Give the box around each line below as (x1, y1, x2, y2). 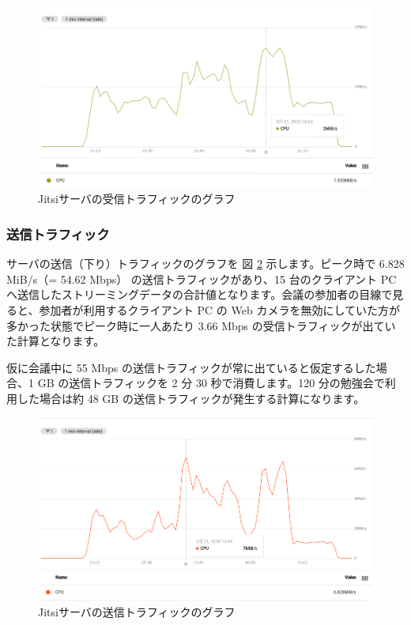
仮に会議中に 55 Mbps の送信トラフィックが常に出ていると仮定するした (6, 359, 376, 375)
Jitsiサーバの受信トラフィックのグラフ (38, 190, 236, 207)
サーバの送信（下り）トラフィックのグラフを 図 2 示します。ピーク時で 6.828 (6, 255, 405, 272)
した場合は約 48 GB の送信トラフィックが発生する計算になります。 (17, 390, 365, 406)
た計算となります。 (6, 333, 105, 349)
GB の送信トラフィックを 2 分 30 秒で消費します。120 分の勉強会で (37, 375, 385, 391)
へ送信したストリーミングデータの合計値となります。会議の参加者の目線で (6, 286, 393, 303)
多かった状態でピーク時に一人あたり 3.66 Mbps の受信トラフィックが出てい (6, 317, 396, 333)
